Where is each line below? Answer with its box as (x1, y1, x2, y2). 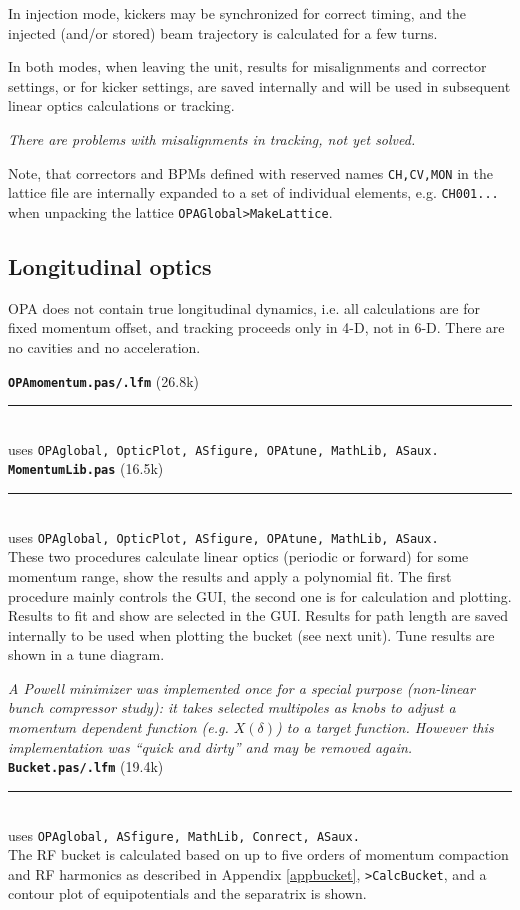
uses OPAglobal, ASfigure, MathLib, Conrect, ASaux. (8, 824, 360, 845)
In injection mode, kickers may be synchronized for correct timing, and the (8, 3, 467, 23)
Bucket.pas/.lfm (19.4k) (8, 756, 164, 777)
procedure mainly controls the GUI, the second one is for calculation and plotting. (8, 585, 512, 606)
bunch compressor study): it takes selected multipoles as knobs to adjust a (8, 697, 456, 718)
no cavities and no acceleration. (8, 336, 201, 357)
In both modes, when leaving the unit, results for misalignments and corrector (8, 56, 487, 77)
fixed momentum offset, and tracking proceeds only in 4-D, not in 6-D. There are (8, 317, 505, 338)
